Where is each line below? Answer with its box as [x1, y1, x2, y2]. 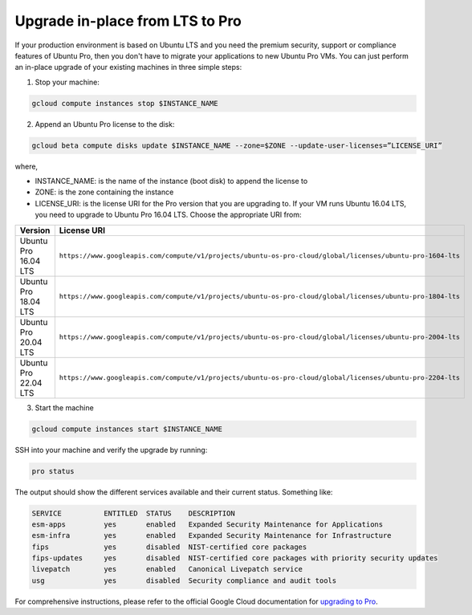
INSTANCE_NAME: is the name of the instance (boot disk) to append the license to [35, 177, 308, 186]
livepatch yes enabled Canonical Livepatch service [31, 564, 303, 574]
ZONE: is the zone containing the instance [35, 187, 174, 197]
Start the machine [35, 402, 94, 413]
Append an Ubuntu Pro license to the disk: [35, 119, 175, 128]
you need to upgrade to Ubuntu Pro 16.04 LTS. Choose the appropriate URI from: [35, 210, 302, 220]
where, [14, 161, 39, 171]
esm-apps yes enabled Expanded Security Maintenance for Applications [31, 519, 384, 529]
